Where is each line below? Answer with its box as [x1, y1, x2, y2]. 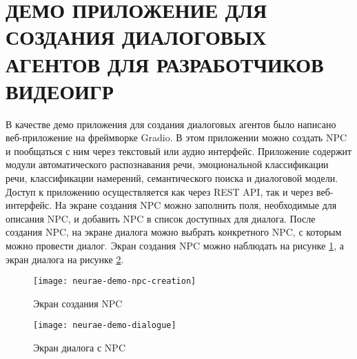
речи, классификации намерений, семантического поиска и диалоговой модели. [6, 171, 338, 185]
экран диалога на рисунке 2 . [6, 252, 124, 266]
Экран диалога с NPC [33, 340, 125, 355]
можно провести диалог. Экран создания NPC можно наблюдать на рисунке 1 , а [6, 238, 344, 253]
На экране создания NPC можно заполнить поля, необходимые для [54, 198, 337, 212]
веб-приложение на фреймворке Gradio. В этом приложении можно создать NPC [6, 130, 347, 145]
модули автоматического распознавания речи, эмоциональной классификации [6, 157, 329, 172]
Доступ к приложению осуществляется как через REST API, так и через [6, 184, 314, 198]
